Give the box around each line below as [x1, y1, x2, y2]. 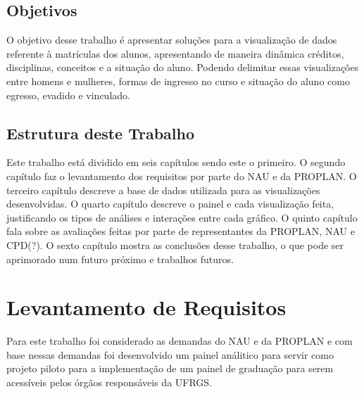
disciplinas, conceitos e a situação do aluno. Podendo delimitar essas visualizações [6, 60, 359, 75]
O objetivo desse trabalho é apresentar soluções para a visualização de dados [6, 32, 337, 47]
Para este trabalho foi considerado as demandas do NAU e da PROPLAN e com [6, 333, 353, 348]
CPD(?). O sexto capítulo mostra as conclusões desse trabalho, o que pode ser [6, 237, 344, 252]
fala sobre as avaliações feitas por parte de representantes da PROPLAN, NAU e [6, 224, 355, 239]
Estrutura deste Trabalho [6, 122, 195, 144]
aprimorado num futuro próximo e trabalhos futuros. [6, 251, 234, 266]
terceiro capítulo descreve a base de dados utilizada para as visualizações [6, 182, 320, 197]
